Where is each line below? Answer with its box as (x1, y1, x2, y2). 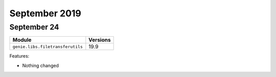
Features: (9, 53, 30, 59)
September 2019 (9, 8, 82, 19)
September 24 (9, 22, 59, 32)
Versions (88, 36, 111, 43)
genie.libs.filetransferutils (12, 44, 83, 49)
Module (12, 36, 32, 43)
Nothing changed (22, 62, 59, 68)
